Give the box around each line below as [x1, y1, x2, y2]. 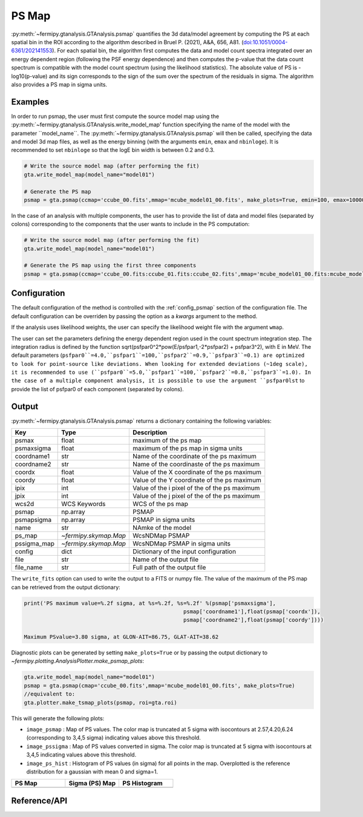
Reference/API [11, 795, 68, 806]
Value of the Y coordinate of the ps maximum [132, 476, 261, 484]
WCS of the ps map [132, 500, 189, 508]
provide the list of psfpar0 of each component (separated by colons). [11, 385, 184, 392]
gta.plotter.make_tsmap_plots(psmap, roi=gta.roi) [24, 699, 178, 706]
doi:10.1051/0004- [243, 38, 288, 45]
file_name [15, 563, 43, 571]
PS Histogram [122, 779, 163, 787]
